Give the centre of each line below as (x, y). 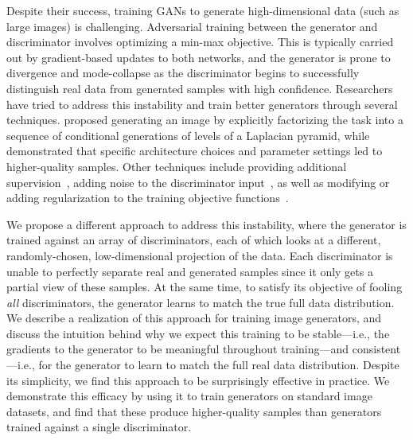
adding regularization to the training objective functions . (148, 198)
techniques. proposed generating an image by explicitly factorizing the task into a (205, 120)
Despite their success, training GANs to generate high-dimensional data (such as (203, 10)
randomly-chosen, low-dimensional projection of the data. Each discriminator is (200, 255)
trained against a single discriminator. (99, 427)
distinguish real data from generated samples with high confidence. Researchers (200, 88)
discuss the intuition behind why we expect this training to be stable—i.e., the (198, 333)
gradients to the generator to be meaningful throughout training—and (178, 349)
